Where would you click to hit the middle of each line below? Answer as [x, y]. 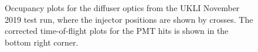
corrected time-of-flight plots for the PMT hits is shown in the [117, 31]
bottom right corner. [42, 42]
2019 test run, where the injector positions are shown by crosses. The [129, 19]
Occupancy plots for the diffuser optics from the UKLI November [122, 8]
